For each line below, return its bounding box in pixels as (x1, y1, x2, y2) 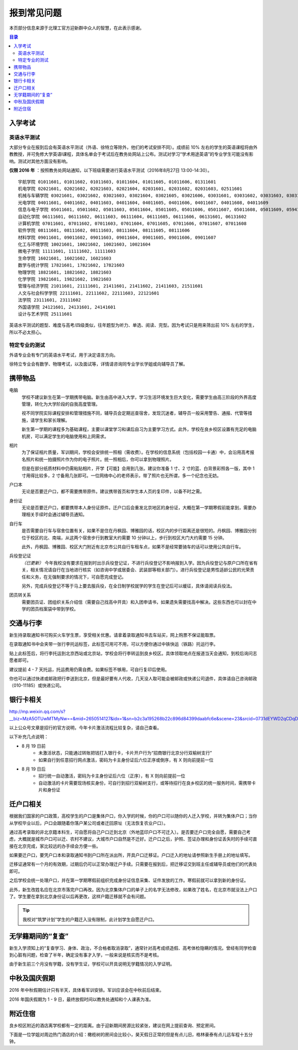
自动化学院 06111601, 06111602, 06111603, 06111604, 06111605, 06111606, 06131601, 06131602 (18, 214, 247, 219)
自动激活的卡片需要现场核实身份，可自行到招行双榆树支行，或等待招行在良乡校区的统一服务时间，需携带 (38, 780, 252, 786)
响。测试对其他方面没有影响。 (9, 158, 71, 164)
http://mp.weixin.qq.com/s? (9, 709, 66, 715)
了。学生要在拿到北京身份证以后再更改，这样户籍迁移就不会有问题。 (9, 893, 149, 900)
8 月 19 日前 (21, 743, 46, 749)
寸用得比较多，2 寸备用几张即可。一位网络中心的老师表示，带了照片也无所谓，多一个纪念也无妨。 (21, 473, 222, 478)
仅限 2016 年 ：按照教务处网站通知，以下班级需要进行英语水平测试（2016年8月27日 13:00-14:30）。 (9, 167, 212, 174)
